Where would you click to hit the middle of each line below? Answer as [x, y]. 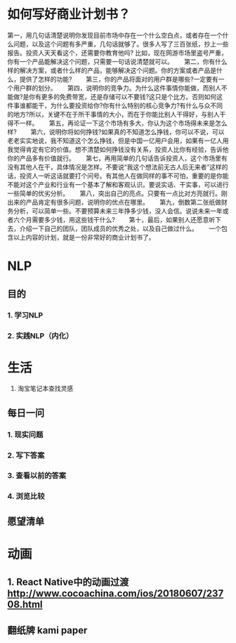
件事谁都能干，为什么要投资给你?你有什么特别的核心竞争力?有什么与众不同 [115, 105]
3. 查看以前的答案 [37, 476]
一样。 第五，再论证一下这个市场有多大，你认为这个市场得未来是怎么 [123, 123]
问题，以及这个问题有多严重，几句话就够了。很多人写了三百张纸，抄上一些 [121, 44]
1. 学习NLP [25, 316]
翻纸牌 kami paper [47, 630]
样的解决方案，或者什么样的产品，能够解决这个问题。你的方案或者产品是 [112, 70]
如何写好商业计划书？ [69, 14]
